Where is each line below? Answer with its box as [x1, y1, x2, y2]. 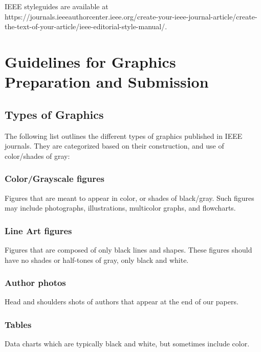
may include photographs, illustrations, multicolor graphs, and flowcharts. [5, 202, 236, 213]
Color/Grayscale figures [5, 172, 105, 185]
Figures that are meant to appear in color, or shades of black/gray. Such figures [5, 192, 254, 203]
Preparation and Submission [5, 71, 209, 92]
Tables [5, 318, 32, 330]
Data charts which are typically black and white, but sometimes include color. [5, 338, 250, 349]
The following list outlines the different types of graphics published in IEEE [5, 130, 243, 141]
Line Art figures [5, 224, 72, 237]
